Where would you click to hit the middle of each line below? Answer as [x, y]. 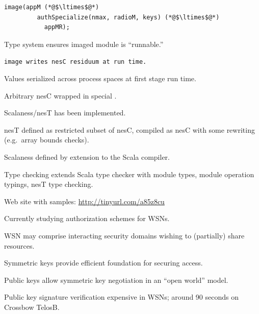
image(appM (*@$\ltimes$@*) [52, 7]
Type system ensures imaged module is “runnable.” [84, 44]
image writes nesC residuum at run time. [75, 62]
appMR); [57, 27]
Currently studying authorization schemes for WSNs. [87, 218]
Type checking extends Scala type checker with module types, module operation [129, 174]
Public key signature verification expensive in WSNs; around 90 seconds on [121, 297]
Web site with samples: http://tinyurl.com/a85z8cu [84, 201]
